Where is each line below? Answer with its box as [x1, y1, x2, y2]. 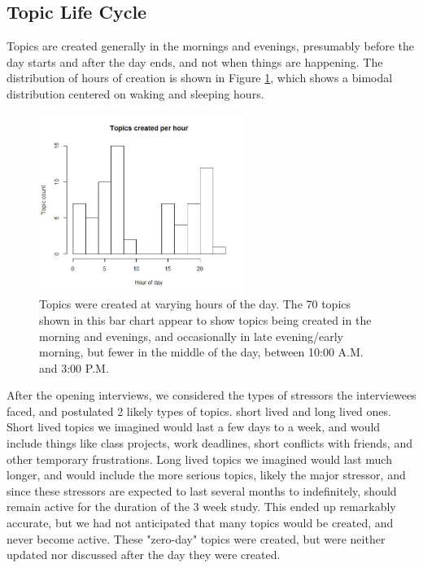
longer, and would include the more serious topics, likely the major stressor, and [7, 466, 406, 483]
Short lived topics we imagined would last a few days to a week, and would [7, 418, 381, 435]
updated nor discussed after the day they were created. [7, 546, 281, 563]
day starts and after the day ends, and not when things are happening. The [7, 53, 383, 70]
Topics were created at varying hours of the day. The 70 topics [39, 295, 351, 312]
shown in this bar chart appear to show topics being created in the [39, 311, 372, 328]
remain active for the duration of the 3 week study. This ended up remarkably [7, 498, 396, 515]
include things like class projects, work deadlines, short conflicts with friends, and [7, 435, 412, 452]
